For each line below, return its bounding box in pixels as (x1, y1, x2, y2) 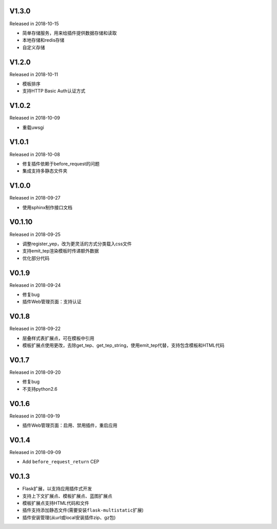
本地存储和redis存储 (22, 37, 65, 43)
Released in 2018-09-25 (9, 231, 61, 238)
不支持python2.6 (22, 386, 57, 392)
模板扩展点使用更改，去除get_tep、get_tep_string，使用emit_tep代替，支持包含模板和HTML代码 (22, 342, 225, 349)
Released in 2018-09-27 (9, 195, 61, 201)
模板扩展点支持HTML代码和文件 (22, 500, 90, 506)
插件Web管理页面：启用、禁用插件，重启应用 (22, 422, 117, 429)
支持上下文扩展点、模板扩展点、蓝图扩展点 (22, 492, 112, 499)
